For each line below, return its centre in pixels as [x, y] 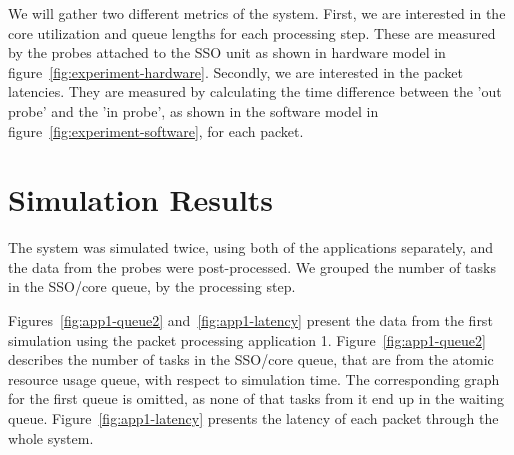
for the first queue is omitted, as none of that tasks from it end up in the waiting [256, 398]
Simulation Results [141, 199]
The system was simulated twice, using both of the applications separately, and [251, 247]
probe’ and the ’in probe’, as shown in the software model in [193, 110]
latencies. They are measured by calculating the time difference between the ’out [255, 91]
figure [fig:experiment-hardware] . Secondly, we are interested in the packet [235, 71]
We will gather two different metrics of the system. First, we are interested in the [257, 13]
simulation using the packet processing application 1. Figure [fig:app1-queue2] [247, 339]
